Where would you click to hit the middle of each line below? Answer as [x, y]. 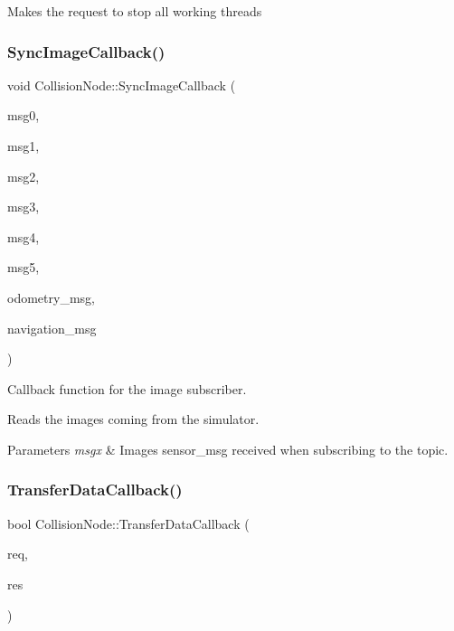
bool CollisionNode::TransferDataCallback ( [128, 523]
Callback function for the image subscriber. [127, 388]
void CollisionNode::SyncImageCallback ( [122, 85]
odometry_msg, [51, 297]
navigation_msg [52, 328]
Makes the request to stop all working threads [135, 11]
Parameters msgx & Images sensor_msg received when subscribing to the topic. [228, 449]
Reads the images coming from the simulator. [133, 419]
